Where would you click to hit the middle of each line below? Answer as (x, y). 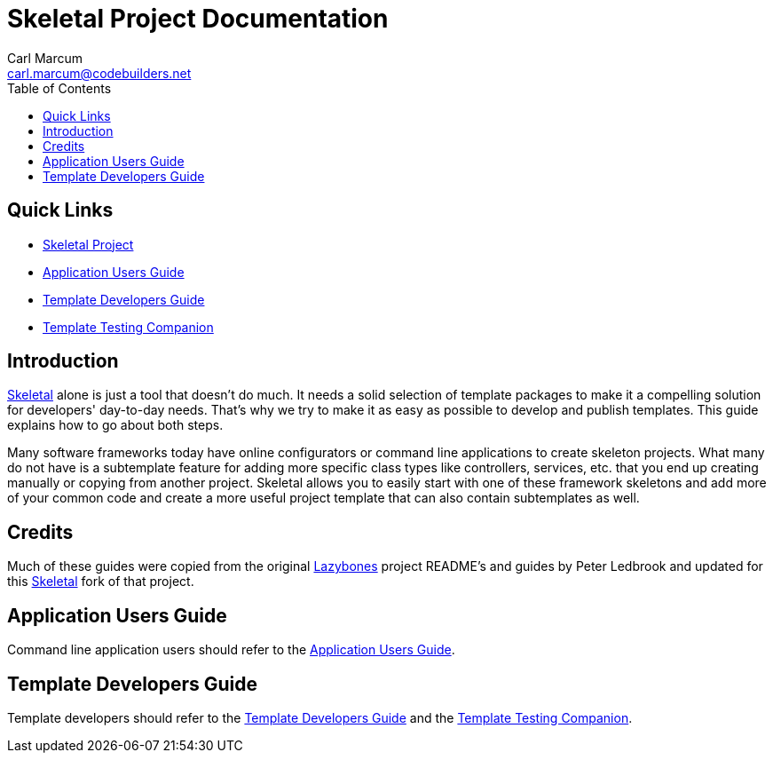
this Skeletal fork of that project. (101, 582)
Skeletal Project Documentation (198, 19)
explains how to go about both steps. (115, 425)
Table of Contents (59, 88)
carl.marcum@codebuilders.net (99, 73)
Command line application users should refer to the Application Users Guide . (231, 650)
